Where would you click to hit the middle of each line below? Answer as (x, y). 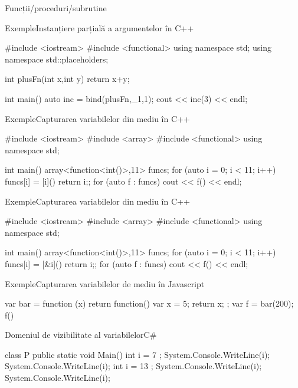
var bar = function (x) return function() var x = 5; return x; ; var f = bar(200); (149, 303)
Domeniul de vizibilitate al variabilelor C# (81, 335)
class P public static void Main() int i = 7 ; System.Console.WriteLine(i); (137, 354)
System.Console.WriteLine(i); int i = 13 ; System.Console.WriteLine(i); (133, 366)
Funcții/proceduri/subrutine (56, 8)
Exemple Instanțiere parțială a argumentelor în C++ (99, 27)
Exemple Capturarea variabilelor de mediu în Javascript (105, 283)
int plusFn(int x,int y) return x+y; (67, 79)
